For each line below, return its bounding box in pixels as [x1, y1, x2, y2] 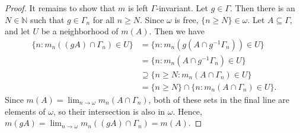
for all [92, 13, 114, 25]
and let [5, 25, 30, 37]
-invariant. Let [156, 2, 208, 14]
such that [30, 13, 65, 25]
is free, [174, 13, 199, 25]
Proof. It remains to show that [5, 2, 116, 14]
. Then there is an [230, 2, 295, 14]
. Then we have [149, 25, 205, 37]
